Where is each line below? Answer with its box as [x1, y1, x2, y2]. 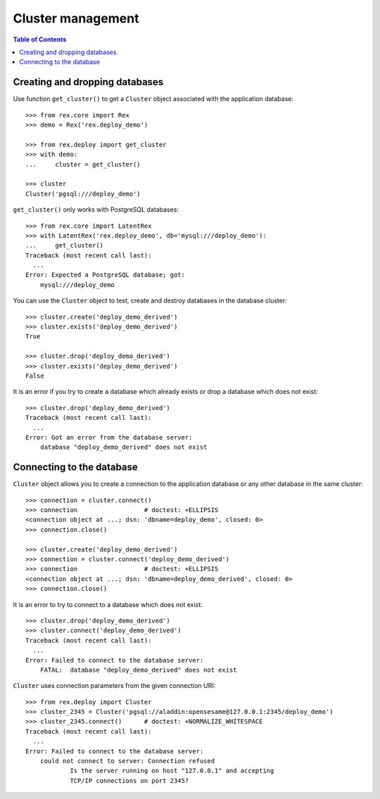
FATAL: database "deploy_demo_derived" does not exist [39, 665, 237, 674]
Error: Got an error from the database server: [25, 433, 193, 441]
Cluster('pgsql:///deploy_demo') [25, 190, 141, 198]
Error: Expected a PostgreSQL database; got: [25, 271, 186, 279]
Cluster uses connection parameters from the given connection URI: [13, 682, 216, 690]
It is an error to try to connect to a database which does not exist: [13, 600, 203, 608]
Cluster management [13, 11, 139, 26]
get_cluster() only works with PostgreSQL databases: [13, 205, 179, 214]
